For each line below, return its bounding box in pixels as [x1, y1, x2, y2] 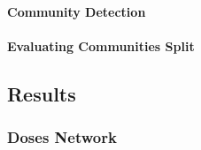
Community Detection [7, 2, 146, 20]
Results [7, 79, 76, 107]
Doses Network [7, 126, 117, 148]
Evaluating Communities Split [7, 36, 195, 55]
